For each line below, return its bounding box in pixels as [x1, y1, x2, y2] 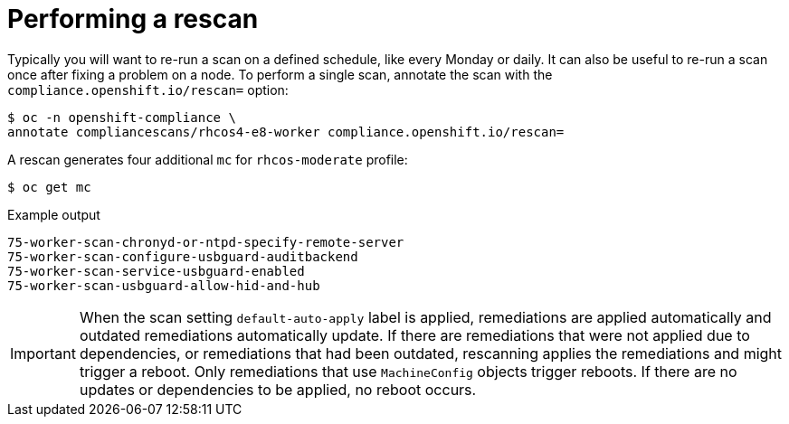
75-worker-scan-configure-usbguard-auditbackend [7, 249, 358, 264]
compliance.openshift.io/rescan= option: [7, 81, 289, 98]
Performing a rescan [7, 4, 259, 34]
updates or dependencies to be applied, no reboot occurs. [79, 380, 477, 399]
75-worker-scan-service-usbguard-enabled [7, 263, 305, 278]
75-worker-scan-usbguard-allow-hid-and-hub [7, 278, 320, 293]
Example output [7, 206, 100, 222]
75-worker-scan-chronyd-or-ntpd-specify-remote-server [7, 234, 404, 250]
